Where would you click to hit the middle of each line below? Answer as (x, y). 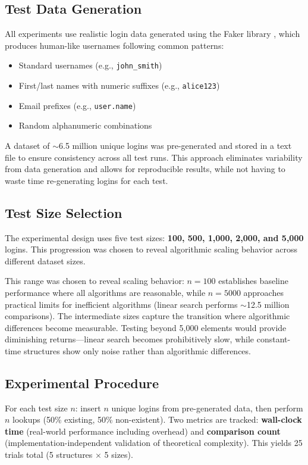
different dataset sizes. (45, 260)
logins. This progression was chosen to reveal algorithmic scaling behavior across (151, 249)
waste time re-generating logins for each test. (87, 180)
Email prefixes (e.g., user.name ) (77, 105)
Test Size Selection (64, 212)
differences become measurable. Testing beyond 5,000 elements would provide (146, 327)
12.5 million (268, 304)
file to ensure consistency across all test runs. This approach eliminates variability (154, 157)
